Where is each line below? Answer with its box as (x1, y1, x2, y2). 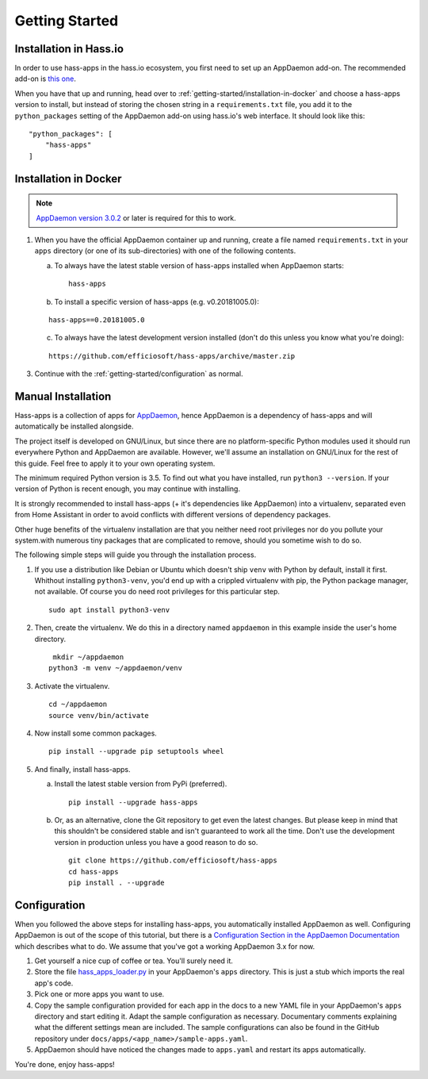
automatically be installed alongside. (14, 421, 134, 432)
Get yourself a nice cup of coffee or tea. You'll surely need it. (34, 956, 234, 966)
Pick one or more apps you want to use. (34, 989, 165, 999)
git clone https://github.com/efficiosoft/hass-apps (68, 856, 277, 865)
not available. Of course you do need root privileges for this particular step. (34, 587, 281, 597)
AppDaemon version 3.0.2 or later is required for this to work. (36, 213, 237, 222)
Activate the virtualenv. (34, 681, 110, 690)
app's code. (34, 978, 74, 988)
